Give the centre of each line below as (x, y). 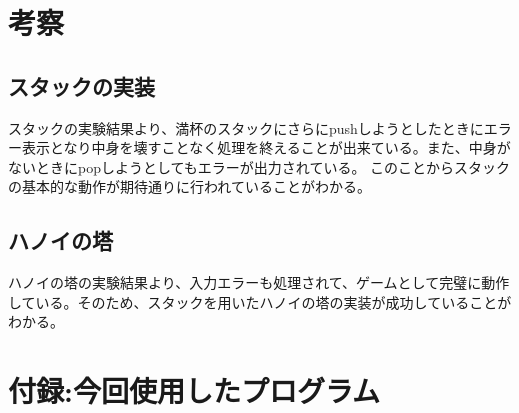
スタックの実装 (81, 85)
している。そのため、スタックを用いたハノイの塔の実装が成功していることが (260, 301)
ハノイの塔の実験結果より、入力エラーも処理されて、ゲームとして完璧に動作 (259, 282)
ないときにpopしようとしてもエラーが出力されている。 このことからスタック (259, 166)
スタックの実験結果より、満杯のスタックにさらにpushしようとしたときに (246, 127)
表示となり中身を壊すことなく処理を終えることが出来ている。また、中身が (266, 147)
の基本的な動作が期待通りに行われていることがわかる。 (189, 186)
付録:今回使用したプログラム (194, 390)
